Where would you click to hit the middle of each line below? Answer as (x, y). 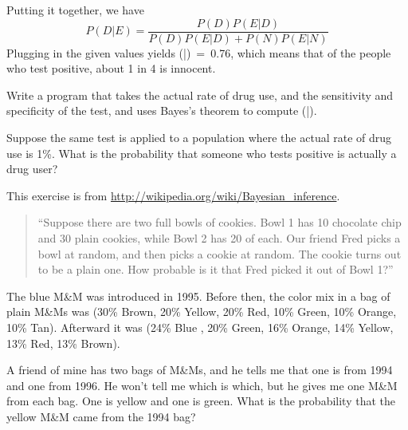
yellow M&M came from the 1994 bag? (101, 416)
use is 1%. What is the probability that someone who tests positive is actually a (202, 153)
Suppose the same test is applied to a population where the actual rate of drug (199, 138)
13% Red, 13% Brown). (63, 343)
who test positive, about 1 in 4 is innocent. (111, 68)
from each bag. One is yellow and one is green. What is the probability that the (201, 401)
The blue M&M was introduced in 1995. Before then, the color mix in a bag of (198, 296)
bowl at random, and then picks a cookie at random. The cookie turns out (220, 253)
